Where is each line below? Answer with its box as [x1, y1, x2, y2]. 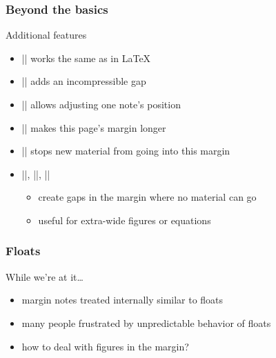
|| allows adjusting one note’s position [21, 97, 181, 111]
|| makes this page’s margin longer [21, 120, 166, 135]
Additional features [6, 28, 87, 42]
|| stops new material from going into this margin [21, 143, 230, 158]
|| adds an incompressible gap [21, 74, 146, 88]
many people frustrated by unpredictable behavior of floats [21, 315, 271, 330]
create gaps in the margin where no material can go [38, 190, 257, 204]
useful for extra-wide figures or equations [38, 212, 211, 227]
